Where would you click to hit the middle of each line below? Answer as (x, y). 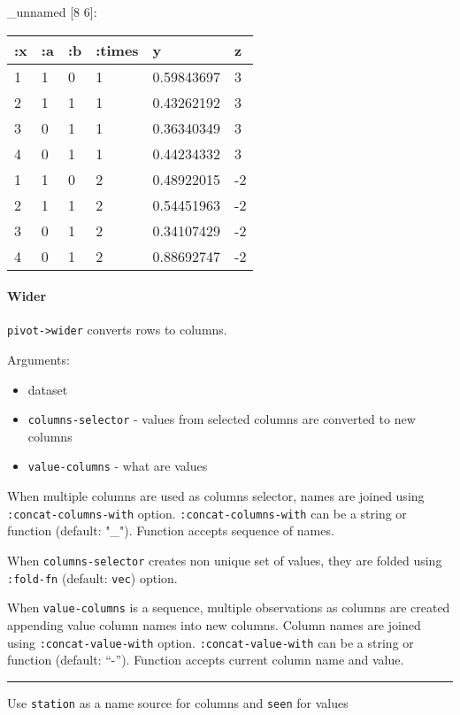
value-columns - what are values (118, 466)
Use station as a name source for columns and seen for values (178, 702)
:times (117, 50)
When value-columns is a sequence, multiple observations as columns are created (229, 607)
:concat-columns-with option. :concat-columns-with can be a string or (207, 513)
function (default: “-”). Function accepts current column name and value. (206, 660)
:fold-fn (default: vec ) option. (92, 577)
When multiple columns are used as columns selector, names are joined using (216, 496)
